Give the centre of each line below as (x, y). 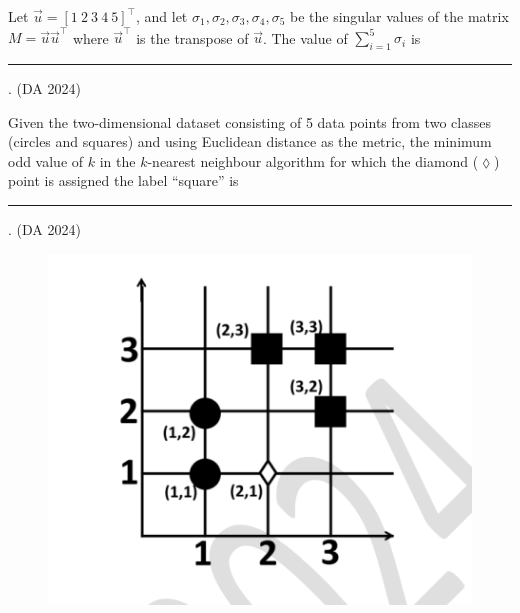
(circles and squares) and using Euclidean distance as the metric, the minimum (250, 141)
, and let (161, 16)
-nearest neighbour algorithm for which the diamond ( (313, 160)
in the (117, 160)
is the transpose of (192, 37)
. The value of (305, 37)
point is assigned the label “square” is (123, 180)
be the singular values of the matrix (399, 16)
